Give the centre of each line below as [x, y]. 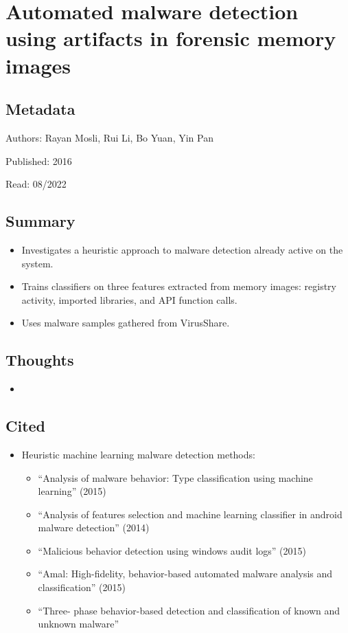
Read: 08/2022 [36, 184]
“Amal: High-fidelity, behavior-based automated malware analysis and [185, 574]
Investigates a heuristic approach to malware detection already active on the [182, 249]
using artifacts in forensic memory [171, 38]
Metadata [40, 109]
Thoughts [40, 360]
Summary [40, 221]
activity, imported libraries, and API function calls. [129, 299]
